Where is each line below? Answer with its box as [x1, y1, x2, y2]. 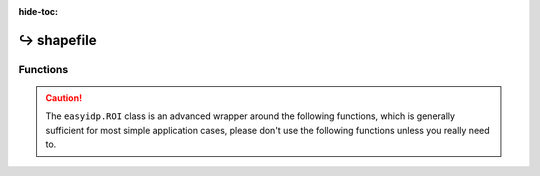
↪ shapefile [18, 31, 97, 49]
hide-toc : [18, 6, 59, 17]
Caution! [45, 91, 83, 104]
